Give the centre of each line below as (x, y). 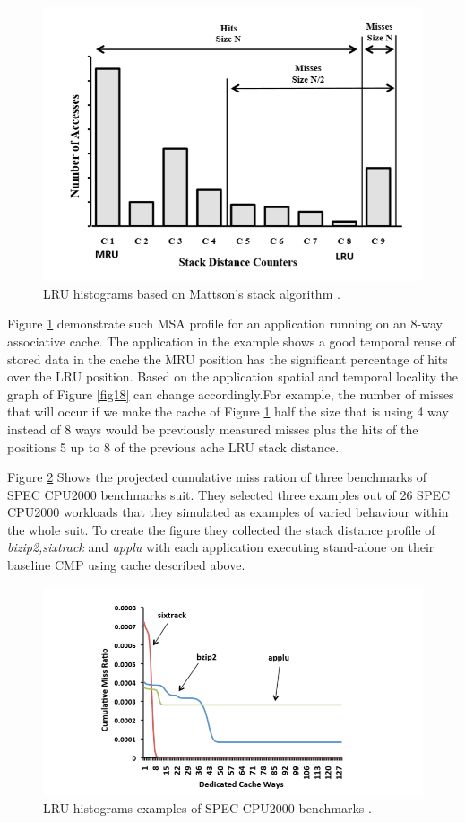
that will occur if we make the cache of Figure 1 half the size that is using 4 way (228, 411)
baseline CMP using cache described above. (126, 565)
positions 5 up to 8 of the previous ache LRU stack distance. (173, 447)
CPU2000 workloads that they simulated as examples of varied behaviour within (228, 512)
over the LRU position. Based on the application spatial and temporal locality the (232, 376)
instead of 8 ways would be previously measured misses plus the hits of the (213, 429)
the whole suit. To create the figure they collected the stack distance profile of (221, 529)
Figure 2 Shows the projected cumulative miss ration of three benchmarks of (217, 477)
